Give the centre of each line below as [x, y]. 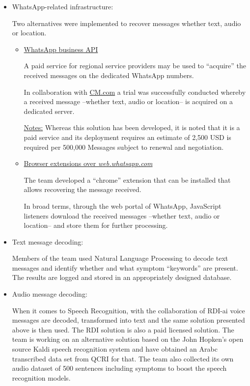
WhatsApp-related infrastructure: [63, 6]
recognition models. [41, 377]
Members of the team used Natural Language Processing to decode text [120, 258]
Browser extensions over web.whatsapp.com [88, 163]
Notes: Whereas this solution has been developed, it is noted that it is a [132, 127]
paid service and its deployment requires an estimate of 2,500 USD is [127, 137]
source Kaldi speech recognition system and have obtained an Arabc [115, 349]
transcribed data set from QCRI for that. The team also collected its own [123, 358]
